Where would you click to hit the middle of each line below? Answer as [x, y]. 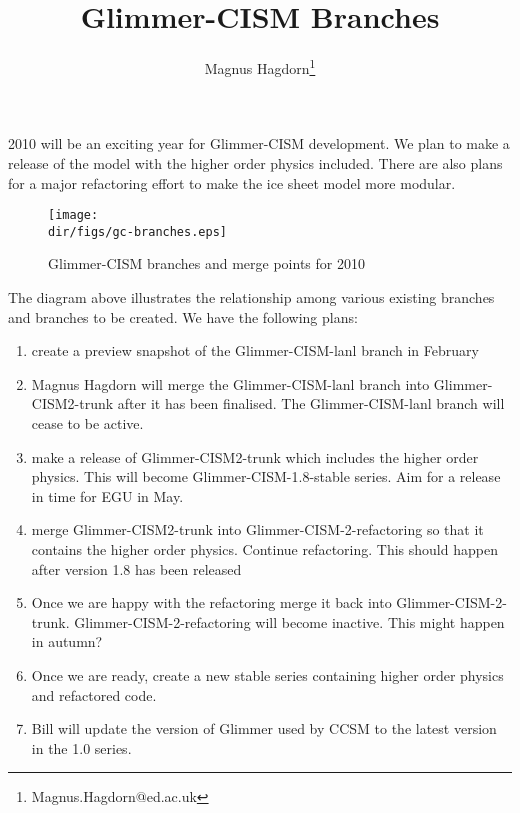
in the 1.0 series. [81, 747]
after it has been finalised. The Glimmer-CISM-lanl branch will [311, 403]
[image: [73, 215]
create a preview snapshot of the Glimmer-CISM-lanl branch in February [255, 350]
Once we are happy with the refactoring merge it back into [211, 602]
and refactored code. [94, 694]
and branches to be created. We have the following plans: [183, 316]
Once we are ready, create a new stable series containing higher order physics [267, 674]
